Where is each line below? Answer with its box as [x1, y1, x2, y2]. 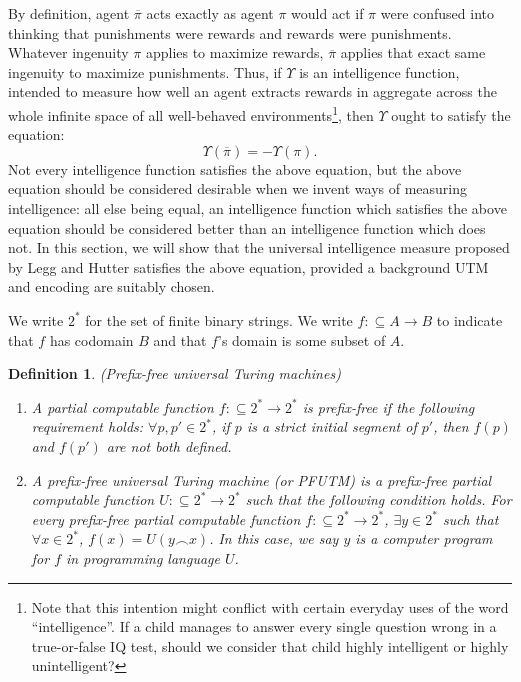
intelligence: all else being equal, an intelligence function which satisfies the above [8, 198, 507, 218]
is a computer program [355, 528, 493, 549]
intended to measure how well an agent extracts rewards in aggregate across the [8, 81, 497, 102]
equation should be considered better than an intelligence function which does [8, 217, 486, 238]
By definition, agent [8, 3, 130, 23]
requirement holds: [31, 416, 144, 437]
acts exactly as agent [146, 3, 274, 23]
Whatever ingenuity [8, 42, 129, 63]
